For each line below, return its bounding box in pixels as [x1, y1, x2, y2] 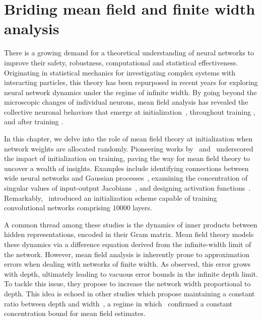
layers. [133, 202, 152, 213]
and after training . [4, 116, 63, 127]
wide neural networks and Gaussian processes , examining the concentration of [4, 173, 248, 183]
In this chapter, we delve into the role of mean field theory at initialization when [4, 133, 253, 144]
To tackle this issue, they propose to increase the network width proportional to [4, 278, 251, 289]
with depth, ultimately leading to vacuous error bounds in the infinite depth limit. [4, 268, 258, 279]
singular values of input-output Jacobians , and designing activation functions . [4, 183, 251, 193]
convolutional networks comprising [4, 202, 111, 213]
